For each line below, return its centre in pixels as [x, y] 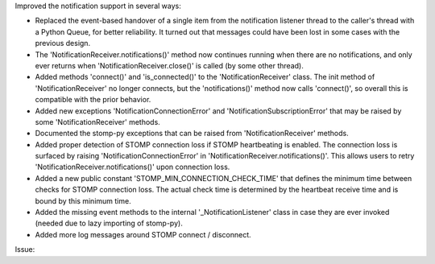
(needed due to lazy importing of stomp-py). [109, 223]
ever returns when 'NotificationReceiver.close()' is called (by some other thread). [169, 65]
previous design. [63, 43]
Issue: [25, 250]
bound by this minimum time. [83, 200]
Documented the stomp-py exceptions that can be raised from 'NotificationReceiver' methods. [192, 134]
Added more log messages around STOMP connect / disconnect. [143, 234]
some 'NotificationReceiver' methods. [97, 122]
